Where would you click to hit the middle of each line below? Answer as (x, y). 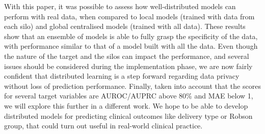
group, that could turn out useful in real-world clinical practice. (103, 126)
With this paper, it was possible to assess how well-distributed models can (120, 6)
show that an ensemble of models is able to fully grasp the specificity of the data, (131, 36)
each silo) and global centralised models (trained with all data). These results (125, 26)
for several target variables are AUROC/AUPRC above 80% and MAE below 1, (129, 96)
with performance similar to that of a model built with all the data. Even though (131, 46)
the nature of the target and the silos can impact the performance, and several (127, 56)
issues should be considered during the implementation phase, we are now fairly (128, 66)
